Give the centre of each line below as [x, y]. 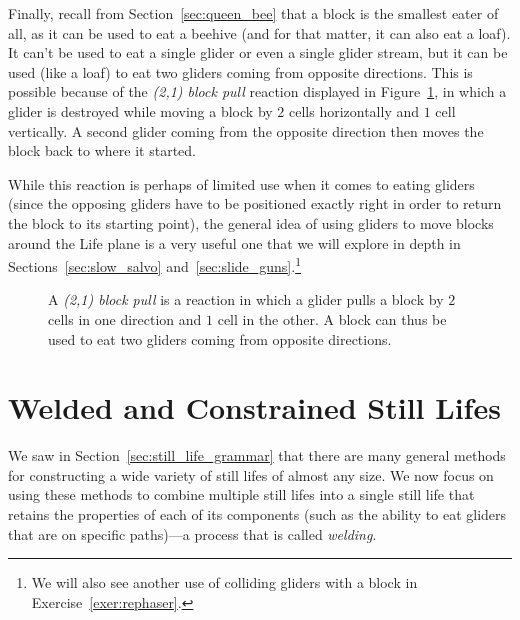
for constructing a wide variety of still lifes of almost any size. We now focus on [251, 474]
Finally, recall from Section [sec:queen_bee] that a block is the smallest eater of [253, 13]
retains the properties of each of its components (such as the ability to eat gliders [257, 514]
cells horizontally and [354, 110]
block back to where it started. [102, 150]
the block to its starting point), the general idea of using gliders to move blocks [251, 222]
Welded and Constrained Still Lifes [254, 407]
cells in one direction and [125, 318]
